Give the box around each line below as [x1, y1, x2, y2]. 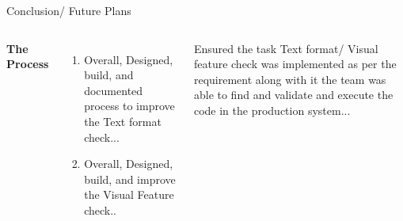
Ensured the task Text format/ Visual [193, 40, 378, 56]
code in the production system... [193, 101, 351, 118]
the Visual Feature [84, 186, 174, 203]
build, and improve [84, 170, 176, 187]
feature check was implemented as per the [193, 55, 397, 72]
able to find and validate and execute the [193, 86, 393, 103]
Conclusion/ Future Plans [6, 2, 131, 18]
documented [84, 82, 143, 98]
